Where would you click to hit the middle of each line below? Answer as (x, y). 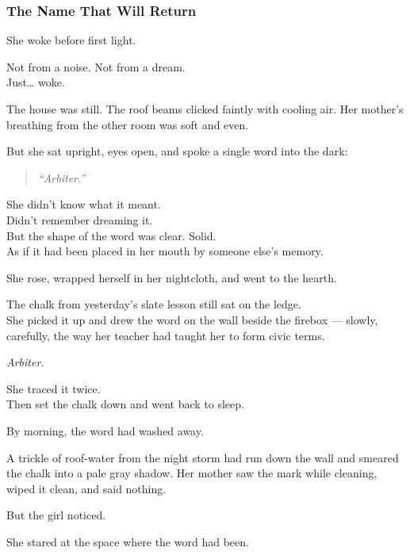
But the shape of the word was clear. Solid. (111, 235)
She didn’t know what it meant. (84, 204)
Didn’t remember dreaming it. (80, 219)
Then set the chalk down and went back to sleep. (125, 404)
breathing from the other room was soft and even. (128, 124)
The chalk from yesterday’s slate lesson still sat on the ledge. (154, 304)
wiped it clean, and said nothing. (86, 488)
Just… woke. (36, 82)
